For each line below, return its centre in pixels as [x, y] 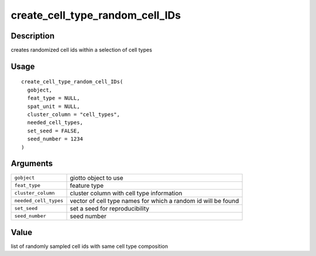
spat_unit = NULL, [54, 106]
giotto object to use [97, 178]
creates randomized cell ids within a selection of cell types [81, 50]
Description [33, 36]
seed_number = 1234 [55, 139]
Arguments [32, 164]
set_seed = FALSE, [54, 131]
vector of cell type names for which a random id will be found [154, 201]
